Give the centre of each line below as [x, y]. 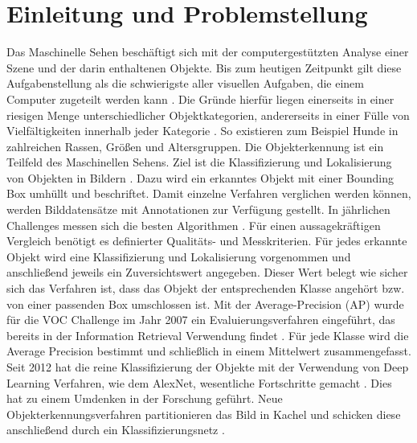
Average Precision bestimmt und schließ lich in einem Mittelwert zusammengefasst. [209, 351]
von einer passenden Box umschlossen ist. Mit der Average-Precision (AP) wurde [205, 304]
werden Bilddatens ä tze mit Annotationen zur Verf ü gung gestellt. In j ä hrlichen [198, 209]
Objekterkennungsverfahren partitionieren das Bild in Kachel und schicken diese [204, 414]
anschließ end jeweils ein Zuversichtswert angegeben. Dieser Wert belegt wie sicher [207, 272]
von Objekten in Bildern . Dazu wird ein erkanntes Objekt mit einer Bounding [200, 177]
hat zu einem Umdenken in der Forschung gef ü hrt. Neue [145, 398]
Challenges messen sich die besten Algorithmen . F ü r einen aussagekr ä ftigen [194, 225]
